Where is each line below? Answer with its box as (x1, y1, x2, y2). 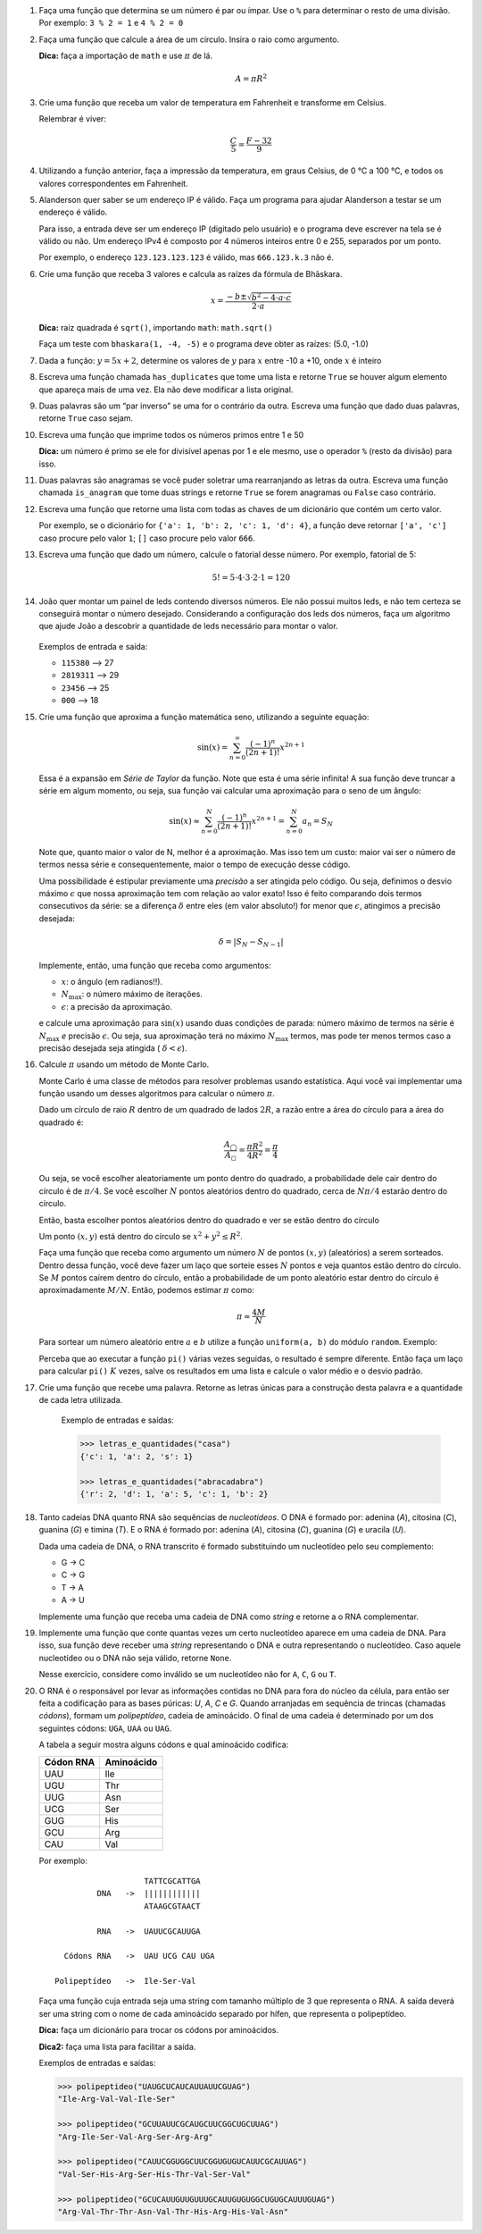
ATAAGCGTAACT (144, 1901, 201, 1911)
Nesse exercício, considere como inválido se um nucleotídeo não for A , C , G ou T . (38, 1669, 337, 1680)
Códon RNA (44, 1756, 96, 1768)
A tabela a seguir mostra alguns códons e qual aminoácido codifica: (38, 1739, 289, 1751)
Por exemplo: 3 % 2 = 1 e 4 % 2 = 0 (38, 18, 184, 29)
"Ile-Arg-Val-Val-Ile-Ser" (57, 2094, 176, 2104)
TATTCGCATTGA (144, 1876, 201, 1885)
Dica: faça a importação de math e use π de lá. (38, 50, 213, 62)
